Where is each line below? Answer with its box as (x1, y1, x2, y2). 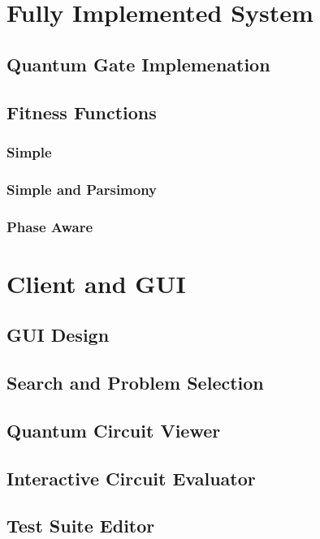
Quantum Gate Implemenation (6, 51, 270, 76)
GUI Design (6, 322, 110, 347)
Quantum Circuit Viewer (6, 417, 221, 442)
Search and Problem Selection (6, 370, 264, 395)
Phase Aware (6, 216, 93, 236)
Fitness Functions (6, 99, 157, 124)
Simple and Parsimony (6, 179, 158, 199)
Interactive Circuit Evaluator (6, 465, 256, 490)
